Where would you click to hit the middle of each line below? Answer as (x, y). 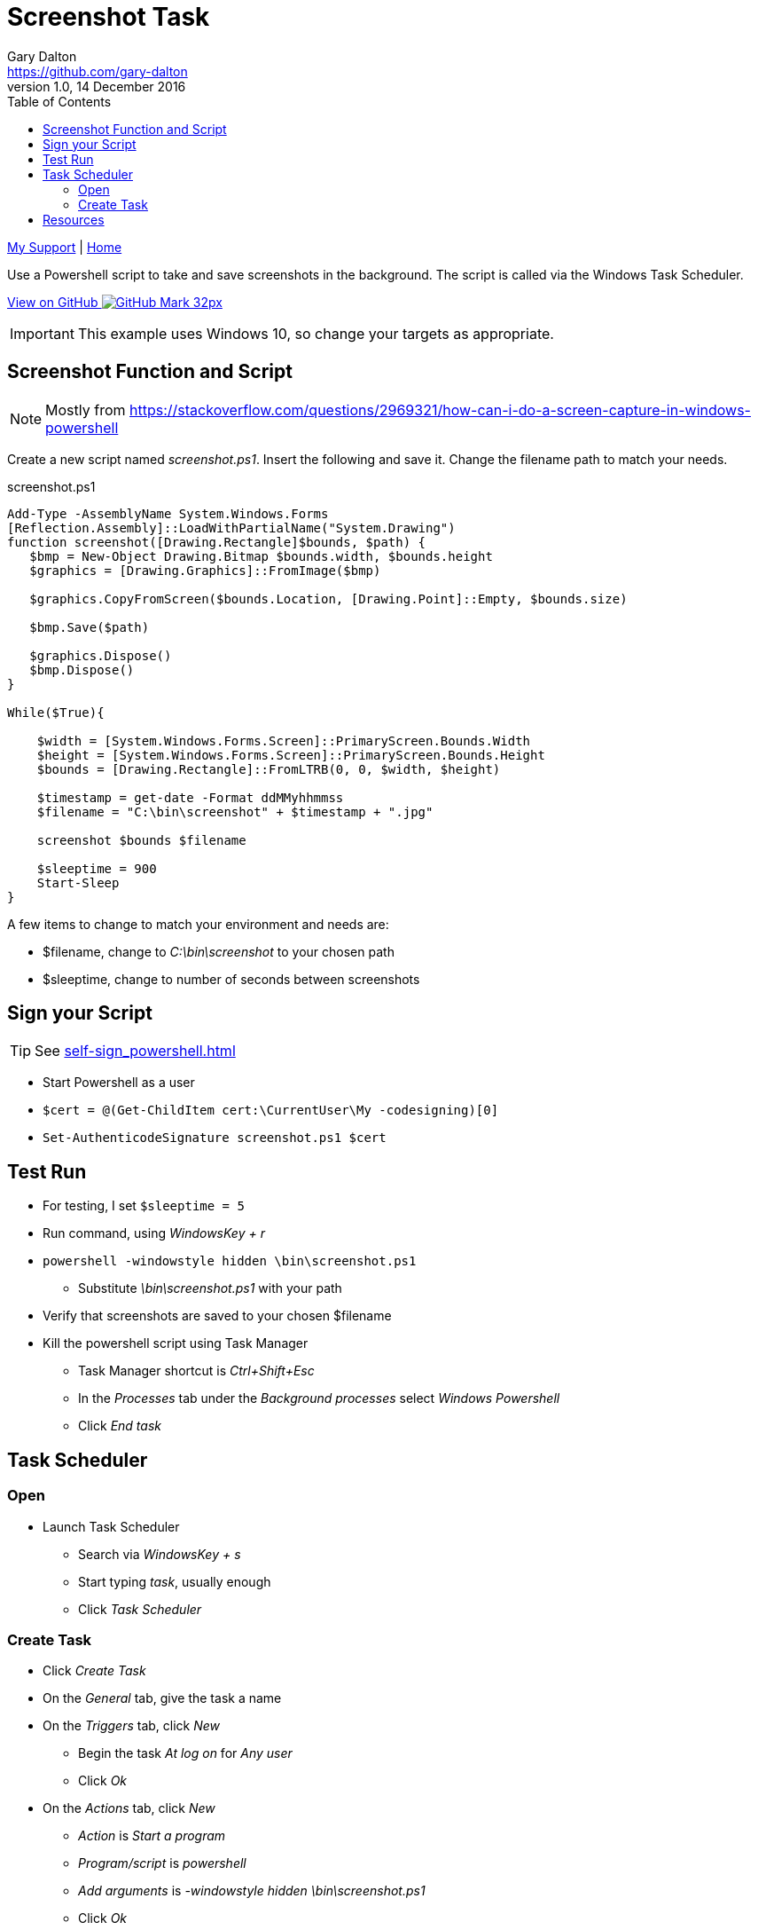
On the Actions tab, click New (129, 1808)
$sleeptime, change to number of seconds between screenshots (231, 979)
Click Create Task (94, 1671)
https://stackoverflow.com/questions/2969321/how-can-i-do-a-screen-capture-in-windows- (440, 410)
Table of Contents (59, 101)
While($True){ (56, 712)
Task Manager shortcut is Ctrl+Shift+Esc (196, 1371)
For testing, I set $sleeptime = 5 (144, 1206)
